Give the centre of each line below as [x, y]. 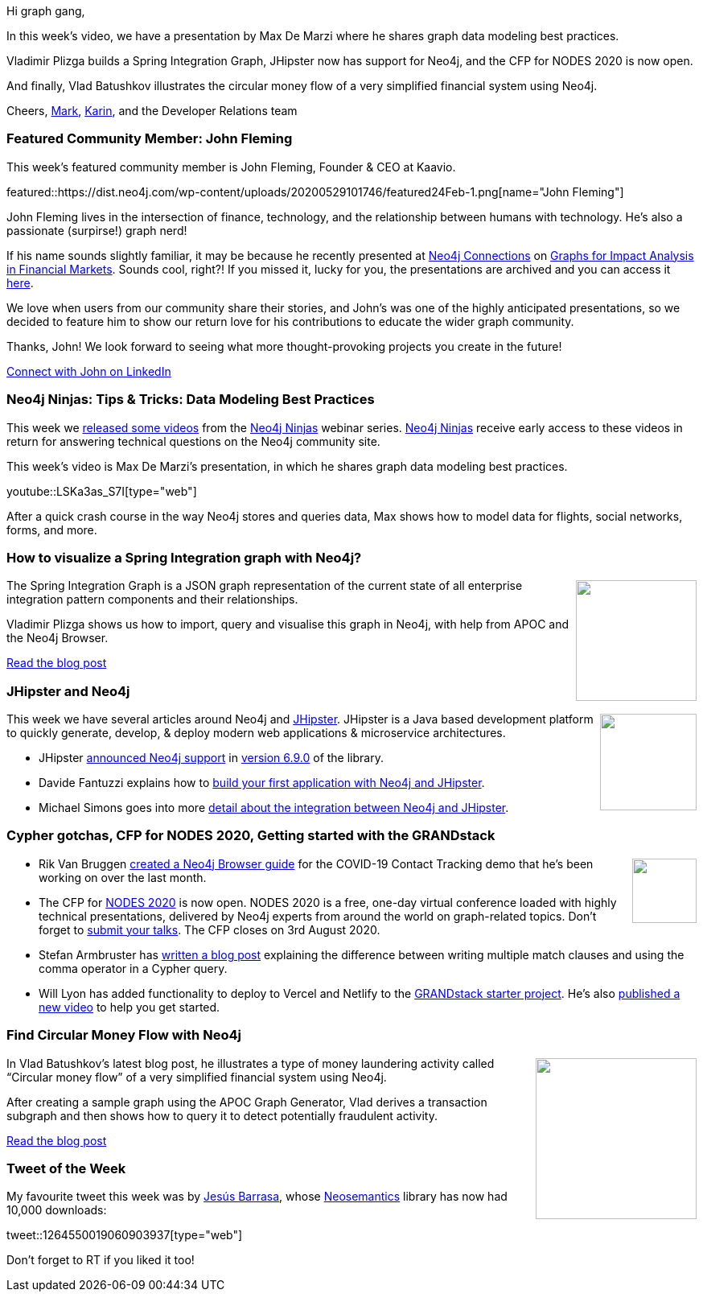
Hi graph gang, [46, 11]
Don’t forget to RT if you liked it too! [101, 1260]
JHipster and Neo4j [68, 691]
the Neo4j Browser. [58, 638]
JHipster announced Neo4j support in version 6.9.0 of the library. [211, 758]
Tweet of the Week [66, 1168]
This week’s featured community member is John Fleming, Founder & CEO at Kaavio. [231, 167]
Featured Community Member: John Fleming [150, 139]
